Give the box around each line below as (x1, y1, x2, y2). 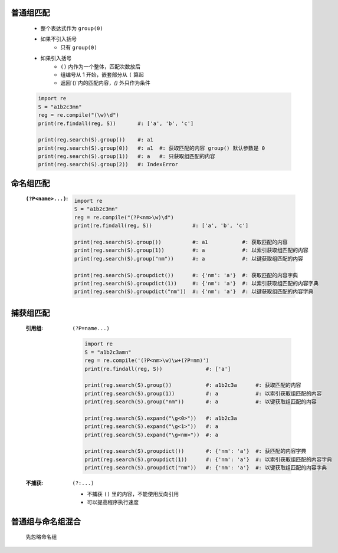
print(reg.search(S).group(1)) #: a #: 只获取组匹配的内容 (38, 153, 215, 160)
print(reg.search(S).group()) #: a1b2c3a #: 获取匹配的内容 (84, 382, 301, 389)
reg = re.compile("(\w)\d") (38, 112, 119, 119)
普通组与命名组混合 (11, 516, 81, 526)
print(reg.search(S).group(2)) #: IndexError (38, 161, 178, 168)
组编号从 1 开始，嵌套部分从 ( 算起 (60, 71, 144, 78)
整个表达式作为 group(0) (40, 25, 103, 32)
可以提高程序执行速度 (87, 498, 139, 505)
